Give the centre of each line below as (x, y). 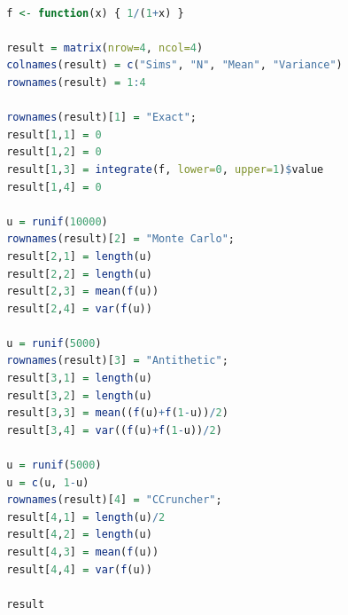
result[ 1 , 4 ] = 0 (54, 187)
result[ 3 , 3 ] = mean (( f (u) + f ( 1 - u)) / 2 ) (117, 413)
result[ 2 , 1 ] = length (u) (79, 256)
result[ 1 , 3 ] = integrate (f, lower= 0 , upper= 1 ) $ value (165, 169)
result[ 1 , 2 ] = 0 (54, 152)
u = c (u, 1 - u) (48, 482)
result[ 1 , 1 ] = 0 (54, 134)
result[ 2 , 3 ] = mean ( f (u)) (83, 292)
